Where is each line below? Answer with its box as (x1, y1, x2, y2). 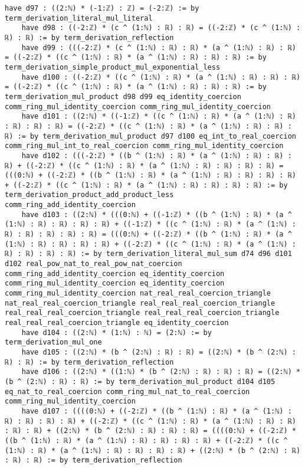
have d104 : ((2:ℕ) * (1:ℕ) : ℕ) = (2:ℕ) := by (21, 328, 212, 337)
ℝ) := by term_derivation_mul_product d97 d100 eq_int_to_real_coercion (5, 132, 296, 140)
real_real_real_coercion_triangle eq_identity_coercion (5, 319, 229, 327)
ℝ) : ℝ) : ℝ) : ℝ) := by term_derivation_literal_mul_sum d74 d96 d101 (5, 250, 292, 258)
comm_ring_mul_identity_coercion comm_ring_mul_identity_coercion (5, 102, 271, 111)
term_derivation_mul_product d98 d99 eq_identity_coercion (5, 92, 241, 101)
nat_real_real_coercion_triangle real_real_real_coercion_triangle (5, 299, 276, 307)
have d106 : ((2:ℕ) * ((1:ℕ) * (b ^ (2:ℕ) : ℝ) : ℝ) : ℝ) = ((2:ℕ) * (21, 368, 301, 376)
